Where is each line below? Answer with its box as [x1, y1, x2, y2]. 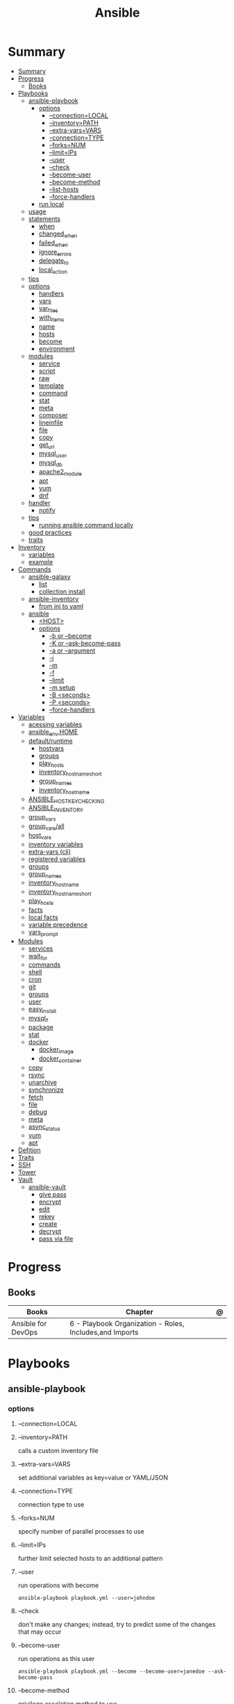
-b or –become [49, 631, 92, 640]
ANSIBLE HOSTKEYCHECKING [28, 794, 105, 805]
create [38, 1220, 58, 1228]
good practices [28, 528, 72, 536]
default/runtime [28, 737, 73, 745]
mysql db [38, 459, 62, 468]
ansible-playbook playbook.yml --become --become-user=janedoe [17, 1668, 206, 1676]
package [28, 1023, 54, 1031]
